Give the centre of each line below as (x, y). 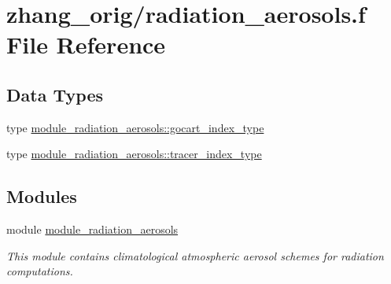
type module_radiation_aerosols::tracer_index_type (134, 154)
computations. (40, 271)
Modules (42, 196)
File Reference (86, 44)
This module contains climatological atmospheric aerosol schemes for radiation (195, 255)
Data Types (55, 94)
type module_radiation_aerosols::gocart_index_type (135, 127)
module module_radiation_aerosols (92, 229)
